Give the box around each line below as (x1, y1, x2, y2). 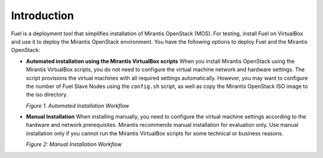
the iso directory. (26, 91, 68, 98)
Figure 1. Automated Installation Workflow (26, 102, 130, 109)
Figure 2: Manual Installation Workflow (26, 141, 122, 148)
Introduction (11, 9, 74, 22)
